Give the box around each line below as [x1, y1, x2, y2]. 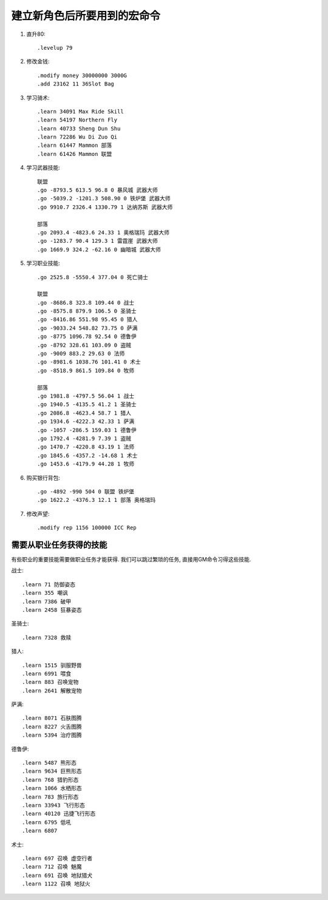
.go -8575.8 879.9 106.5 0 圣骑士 [37, 308, 137, 315]
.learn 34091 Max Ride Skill [37, 108, 124, 115]
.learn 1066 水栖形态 [22, 785, 82, 792]
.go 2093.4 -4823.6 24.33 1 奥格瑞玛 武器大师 [37, 229, 170, 236]
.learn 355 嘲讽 [22, 589, 68, 597]
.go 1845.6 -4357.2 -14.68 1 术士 [37, 452, 138, 459]
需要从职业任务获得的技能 [11, 540, 108, 550]
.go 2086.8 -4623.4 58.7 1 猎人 [37, 410, 132, 416]
